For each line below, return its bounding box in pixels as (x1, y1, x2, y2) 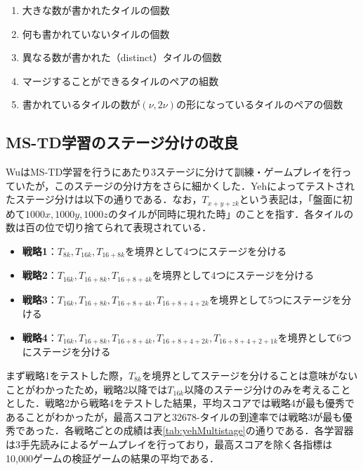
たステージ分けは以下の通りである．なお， (6, 192, 202, 207)
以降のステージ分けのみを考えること (184, 381, 351, 396)
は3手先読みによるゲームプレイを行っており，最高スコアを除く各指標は (6, 436, 333, 451)
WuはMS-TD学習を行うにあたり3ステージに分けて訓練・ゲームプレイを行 (6, 164, 342, 179)
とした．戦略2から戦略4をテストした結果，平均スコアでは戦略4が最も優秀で (6, 396, 355, 410)
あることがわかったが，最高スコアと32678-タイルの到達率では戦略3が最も (6, 409, 343, 424)
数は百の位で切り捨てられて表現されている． (6, 220, 212, 235)
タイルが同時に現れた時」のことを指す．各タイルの (117, 206, 354, 221)
